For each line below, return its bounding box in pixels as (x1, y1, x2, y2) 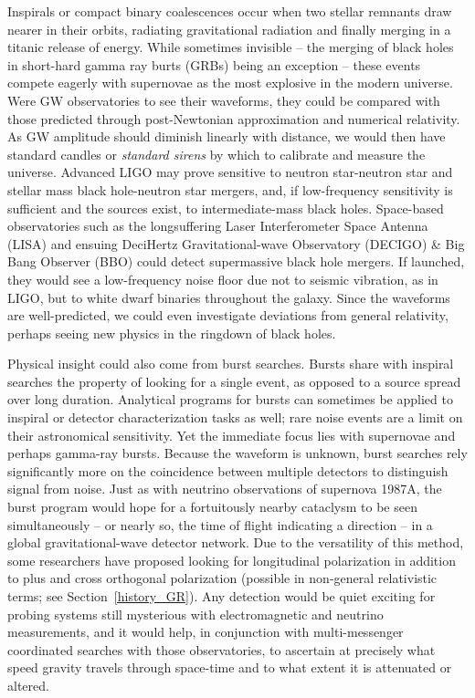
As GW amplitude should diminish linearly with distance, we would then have (7, 127, 446, 146)
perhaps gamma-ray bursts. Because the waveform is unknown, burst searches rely (7, 443, 468, 463)
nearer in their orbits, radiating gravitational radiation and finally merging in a (7, 19, 451, 38)
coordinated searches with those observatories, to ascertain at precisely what (7, 640, 436, 659)
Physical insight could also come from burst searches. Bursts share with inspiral (7, 354, 454, 373)
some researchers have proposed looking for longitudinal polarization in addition (7, 550, 456, 569)
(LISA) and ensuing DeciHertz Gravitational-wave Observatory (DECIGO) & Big (7, 234, 465, 253)
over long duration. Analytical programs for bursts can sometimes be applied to (7, 390, 453, 409)
